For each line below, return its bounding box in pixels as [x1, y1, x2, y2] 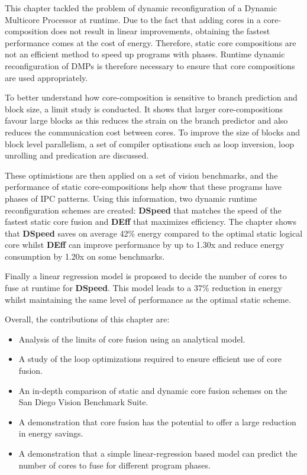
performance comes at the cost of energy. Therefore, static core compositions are [5, 36, 296, 49]
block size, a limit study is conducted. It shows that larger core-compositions [5, 102, 283, 115]
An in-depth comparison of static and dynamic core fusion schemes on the [18, 384, 287, 396]
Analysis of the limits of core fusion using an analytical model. [18, 332, 245, 345]
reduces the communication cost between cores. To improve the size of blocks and [5, 125, 300, 138]
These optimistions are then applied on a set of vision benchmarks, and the [5, 169, 278, 181]
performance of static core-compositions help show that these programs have [5, 180, 282, 193]
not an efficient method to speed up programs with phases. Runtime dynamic [5, 48, 285, 60]
